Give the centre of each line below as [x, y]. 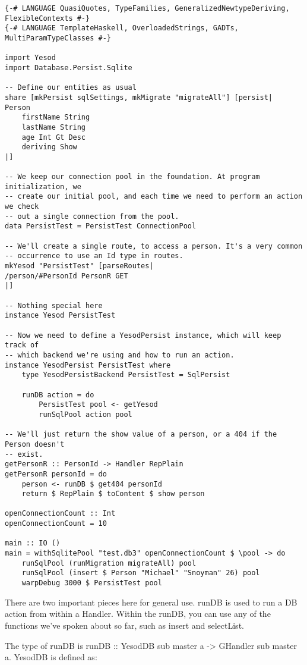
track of [22, 345]
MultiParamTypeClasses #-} [58, 38]
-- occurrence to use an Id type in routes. [94, 256]
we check [22, 207]
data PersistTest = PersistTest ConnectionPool [101, 226]
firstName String [56, 117]
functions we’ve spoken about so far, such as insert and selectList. [124, 625]
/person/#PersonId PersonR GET [67, 276]
